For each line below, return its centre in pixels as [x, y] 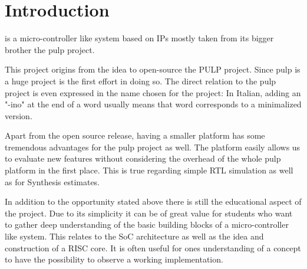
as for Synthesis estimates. [52, 181]
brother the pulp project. [50, 49]
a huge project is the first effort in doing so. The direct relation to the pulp [141, 81]
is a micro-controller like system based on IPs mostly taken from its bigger [139, 38]
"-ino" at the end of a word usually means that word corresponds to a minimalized [153, 104]
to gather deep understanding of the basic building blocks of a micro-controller [147, 224]
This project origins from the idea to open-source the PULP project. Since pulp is [153, 69]
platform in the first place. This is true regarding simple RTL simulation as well [149, 170]
